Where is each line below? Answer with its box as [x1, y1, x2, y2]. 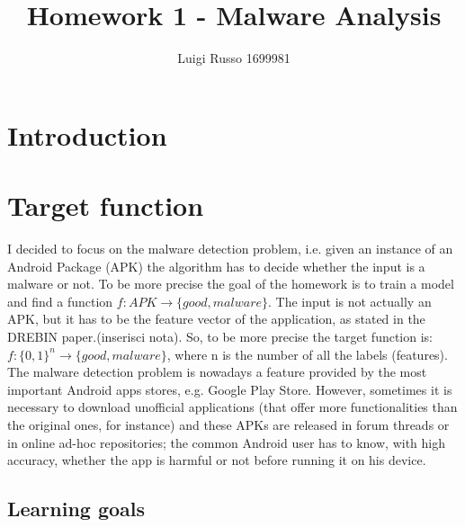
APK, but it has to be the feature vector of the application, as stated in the [7, 309, 425, 328]
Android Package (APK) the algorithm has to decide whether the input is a [7, 256, 425, 275]
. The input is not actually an [267, 291, 432, 310]
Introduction [7, 116, 167, 153]
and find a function [7, 291, 113, 310]
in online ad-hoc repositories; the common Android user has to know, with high [7, 433, 445, 451]
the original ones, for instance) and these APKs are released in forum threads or [7, 415, 450, 433]
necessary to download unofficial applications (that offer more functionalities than [7, 397, 458, 416]
